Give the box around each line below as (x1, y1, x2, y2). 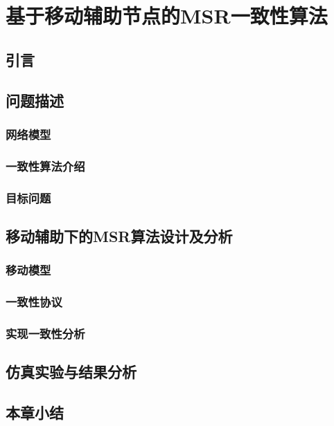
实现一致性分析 (6, 324, 85, 342)
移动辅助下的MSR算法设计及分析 (6, 225, 233, 246)
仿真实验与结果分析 (6, 361, 137, 382)
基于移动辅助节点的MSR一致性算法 (6, 1, 328, 30)
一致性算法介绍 (6, 157, 85, 174)
